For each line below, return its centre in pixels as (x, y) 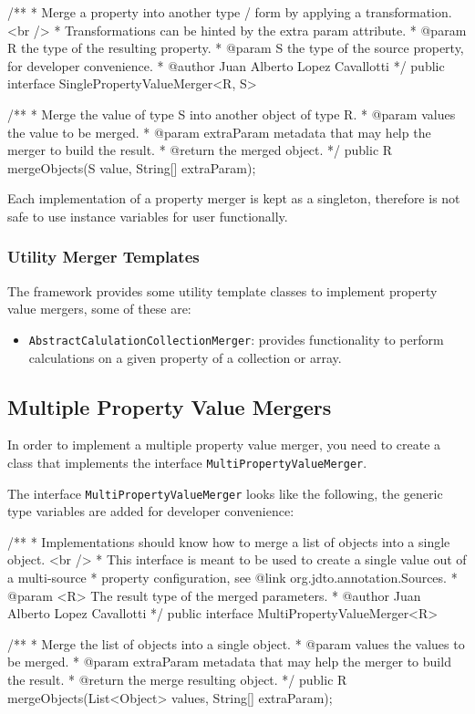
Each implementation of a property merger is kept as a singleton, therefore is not (234, 198)
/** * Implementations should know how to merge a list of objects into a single (229, 541)
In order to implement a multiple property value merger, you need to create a (224, 445)
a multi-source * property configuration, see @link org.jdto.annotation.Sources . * (232, 578)
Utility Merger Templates (103, 257)
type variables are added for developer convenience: (151, 511)
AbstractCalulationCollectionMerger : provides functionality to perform (236, 339)
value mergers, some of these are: (99, 309)
